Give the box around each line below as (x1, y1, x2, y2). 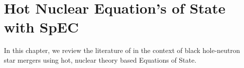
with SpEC (4, 17, 79, 37)
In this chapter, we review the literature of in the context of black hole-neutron (4, 45, 240, 55)
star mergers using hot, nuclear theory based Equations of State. (4, 54, 197, 65)
